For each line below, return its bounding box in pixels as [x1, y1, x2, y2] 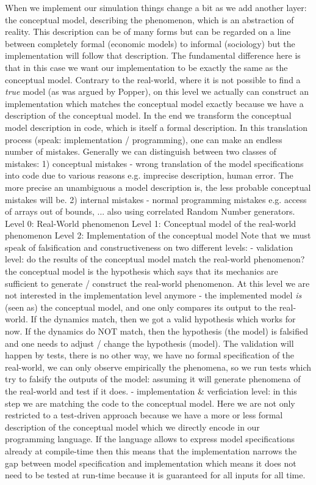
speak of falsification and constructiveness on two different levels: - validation [5, 240, 293, 253]
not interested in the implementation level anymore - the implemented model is [5, 289, 302, 302]
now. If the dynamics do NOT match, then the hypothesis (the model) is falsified [5, 325, 308, 338]
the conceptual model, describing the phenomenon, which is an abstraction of [5, 13, 294, 26]
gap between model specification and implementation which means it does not [5, 456, 296, 469]
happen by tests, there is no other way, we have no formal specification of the [5, 349, 295, 361]
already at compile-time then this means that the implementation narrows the [5, 444, 297, 457]
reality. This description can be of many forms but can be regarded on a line [5, 25, 291, 38]
